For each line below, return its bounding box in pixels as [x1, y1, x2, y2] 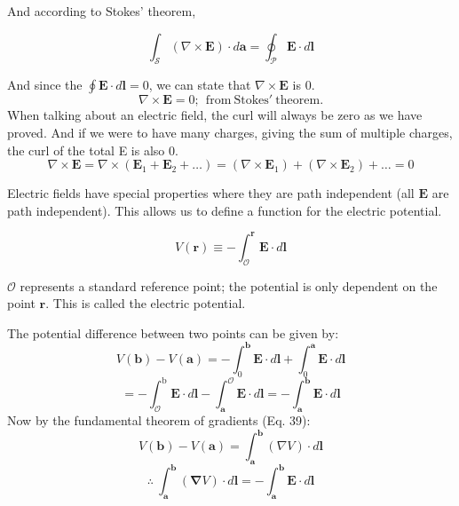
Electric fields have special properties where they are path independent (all [7, 184, 415, 202]
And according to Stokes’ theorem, [7, 2, 196, 20]
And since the [7, 75, 83, 94]
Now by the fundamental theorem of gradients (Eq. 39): [7, 411, 311, 430]
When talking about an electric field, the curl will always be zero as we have [7, 106, 423, 124]
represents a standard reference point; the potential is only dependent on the [20, 276, 438, 295]
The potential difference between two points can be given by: [7, 323, 339, 342]
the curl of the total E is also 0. [7, 140, 178, 159]
